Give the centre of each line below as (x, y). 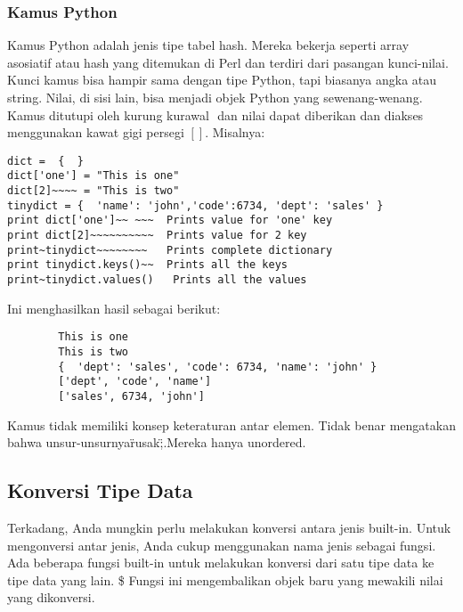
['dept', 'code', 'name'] (135, 382)
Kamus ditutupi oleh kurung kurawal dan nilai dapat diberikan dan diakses (215, 114)
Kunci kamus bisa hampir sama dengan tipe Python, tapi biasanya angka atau (222, 80)
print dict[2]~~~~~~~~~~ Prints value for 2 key (157, 236)
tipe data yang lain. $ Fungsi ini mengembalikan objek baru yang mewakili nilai (225, 579)
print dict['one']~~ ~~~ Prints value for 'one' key (170, 220)
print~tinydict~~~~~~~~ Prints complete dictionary (170, 250)
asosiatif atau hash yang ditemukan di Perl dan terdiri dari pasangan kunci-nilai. (228, 62)
